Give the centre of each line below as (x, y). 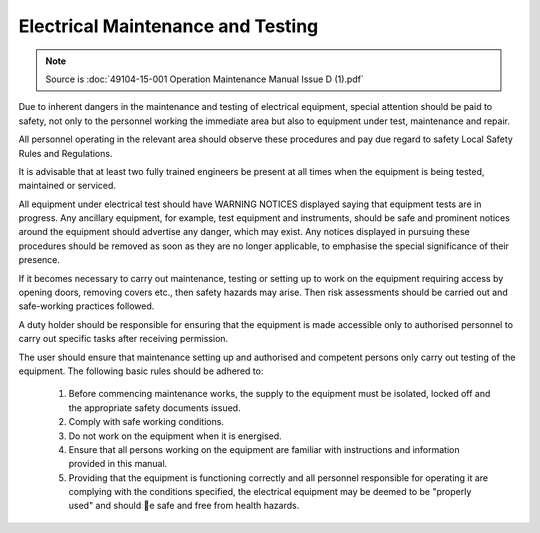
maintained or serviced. (67, 186)
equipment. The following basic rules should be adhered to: (141, 371)
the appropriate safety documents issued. (154, 407)
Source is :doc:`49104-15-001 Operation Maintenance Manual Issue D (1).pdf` (204, 79)
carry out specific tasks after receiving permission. (123, 339)
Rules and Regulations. (65, 153)
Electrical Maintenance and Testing (168, 26)
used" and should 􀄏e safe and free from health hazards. (184, 506)
